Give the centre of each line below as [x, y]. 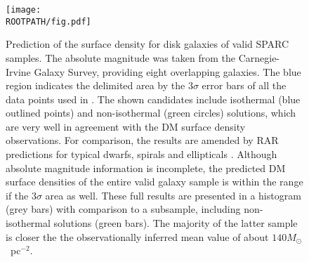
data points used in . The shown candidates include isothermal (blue [153, 99]
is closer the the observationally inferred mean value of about [137, 236]
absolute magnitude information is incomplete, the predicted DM [146, 168]
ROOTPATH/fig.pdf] [48, 21]
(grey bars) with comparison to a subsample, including [123, 209]
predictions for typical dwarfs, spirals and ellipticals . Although [142, 154]
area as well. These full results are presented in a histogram [173, 195]
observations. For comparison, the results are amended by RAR [142, 140]
